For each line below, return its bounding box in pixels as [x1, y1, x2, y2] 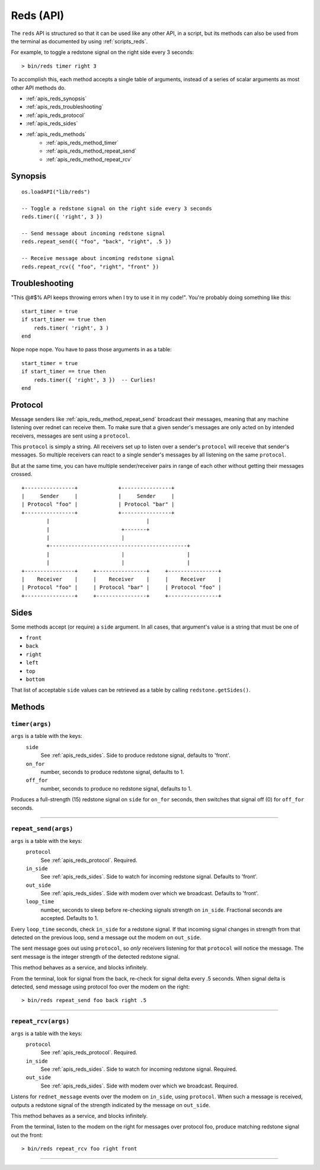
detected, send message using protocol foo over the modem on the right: [11, 983, 190, 990]
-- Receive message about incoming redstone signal [21, 255, 175, 262]
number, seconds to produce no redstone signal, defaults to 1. [40, 785, 192, 792]
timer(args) [11, 720, 52, 728]
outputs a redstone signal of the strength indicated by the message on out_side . [11, 1101, 210, 1108]
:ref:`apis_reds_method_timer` [46, 139, 119, 146]
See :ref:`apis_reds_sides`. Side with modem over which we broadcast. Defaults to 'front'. [40, 890, 259, 897]
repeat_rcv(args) [11, 1017, 70, 1025]
